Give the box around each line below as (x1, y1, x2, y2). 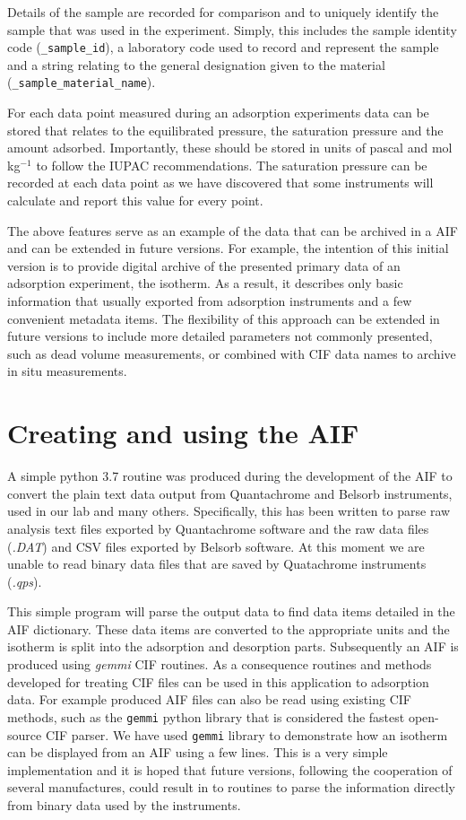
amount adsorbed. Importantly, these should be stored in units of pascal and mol (7, 138, 453, 157)
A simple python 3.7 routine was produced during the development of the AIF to (7, 467, 453, 485)
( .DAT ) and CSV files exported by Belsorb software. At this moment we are (7, 536, 425, 555)
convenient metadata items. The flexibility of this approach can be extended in (7, 309, 440, 327)
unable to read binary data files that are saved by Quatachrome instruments (7, 554, 427, 573)
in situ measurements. (7, 362, 127, 380)
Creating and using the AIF (7, 414, 359, 451)
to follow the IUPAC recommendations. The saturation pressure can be (36, 155, 427, 174)
